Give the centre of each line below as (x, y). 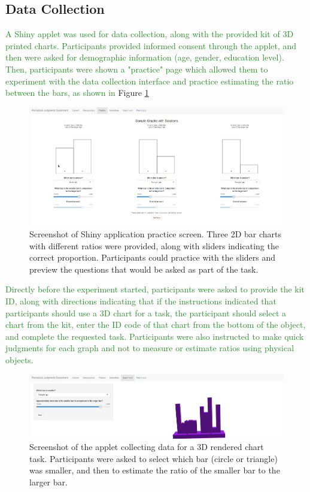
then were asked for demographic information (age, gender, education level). (145, 57)
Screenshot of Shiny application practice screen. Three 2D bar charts (156, 234)
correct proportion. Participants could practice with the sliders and (153, 257)
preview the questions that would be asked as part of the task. (144, 269)
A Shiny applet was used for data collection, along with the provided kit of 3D (150, 34)
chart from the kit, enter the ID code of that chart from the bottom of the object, (156, 325)
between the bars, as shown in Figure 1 (77, 93)
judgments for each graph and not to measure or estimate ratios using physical (150, 348)
